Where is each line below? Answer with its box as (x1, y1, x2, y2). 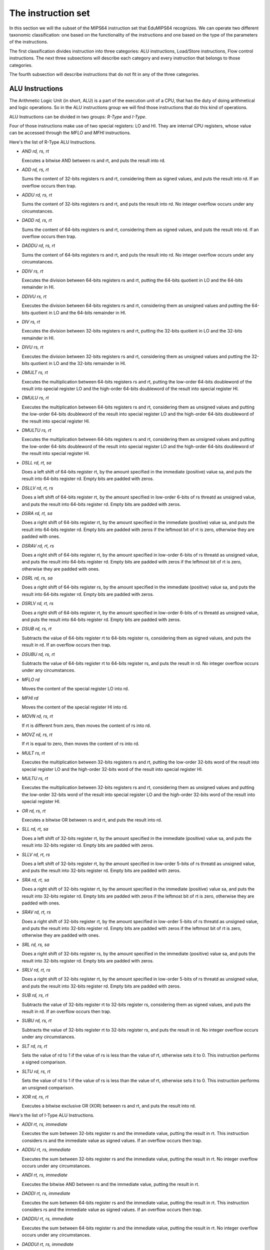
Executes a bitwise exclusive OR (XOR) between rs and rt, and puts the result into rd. (21, 1103, 196, 1109)
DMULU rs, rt (21, 395, 49, 401)
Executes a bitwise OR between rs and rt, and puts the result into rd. (21, 817, 162, 822)
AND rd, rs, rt (21, 148, 49, 154)
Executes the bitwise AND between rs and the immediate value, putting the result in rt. (21, 1181, 199, 1187)
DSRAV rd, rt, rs (21, 542, 54, 548)
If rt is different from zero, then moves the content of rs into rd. (21, 722, 151, 728)
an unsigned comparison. (21, 1084, 74, 1090)
